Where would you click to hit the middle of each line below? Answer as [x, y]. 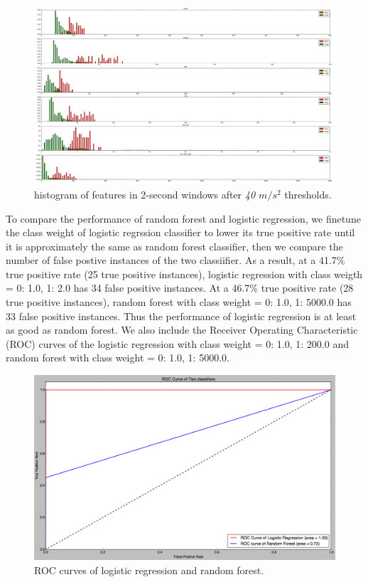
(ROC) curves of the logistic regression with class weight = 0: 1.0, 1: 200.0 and [177, 343]
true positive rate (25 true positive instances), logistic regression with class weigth [184, 274]
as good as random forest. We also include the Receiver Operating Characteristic [182, 330]
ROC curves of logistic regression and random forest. [149, 570]
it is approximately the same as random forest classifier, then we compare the [174, 246]
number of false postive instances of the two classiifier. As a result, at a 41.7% [175, 260]
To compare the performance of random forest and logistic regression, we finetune [183, 218]
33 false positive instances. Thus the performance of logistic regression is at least [181, 316]
